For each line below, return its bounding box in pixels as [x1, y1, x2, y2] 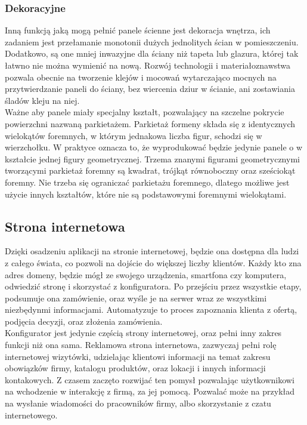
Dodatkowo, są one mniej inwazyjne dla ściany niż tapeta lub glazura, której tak [5, 47, 299, 60]
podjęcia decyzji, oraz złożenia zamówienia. [5, 315, 163, 327]
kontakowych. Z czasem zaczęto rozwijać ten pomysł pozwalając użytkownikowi [5, 373, 294, 386]
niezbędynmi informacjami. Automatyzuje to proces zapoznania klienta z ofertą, [5, 303, 297, 316]
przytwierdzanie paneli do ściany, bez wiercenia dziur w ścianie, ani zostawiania [5, 82, 295, 95]
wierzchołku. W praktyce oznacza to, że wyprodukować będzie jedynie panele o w [5, 141, 303, 153]
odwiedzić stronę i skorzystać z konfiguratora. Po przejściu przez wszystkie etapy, [5, 280, 302, 292]
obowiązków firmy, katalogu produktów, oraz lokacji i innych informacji [5, 362, 266, 374]
